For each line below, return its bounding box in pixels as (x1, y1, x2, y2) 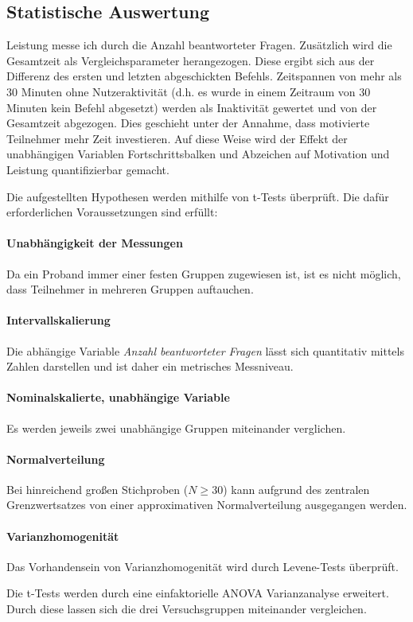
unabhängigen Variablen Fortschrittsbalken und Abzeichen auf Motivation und (6, 146, 390, 162)
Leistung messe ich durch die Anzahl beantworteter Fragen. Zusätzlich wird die (6, 37, 392, 53)
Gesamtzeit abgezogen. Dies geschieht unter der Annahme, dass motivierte (6, 115, 370, 131)
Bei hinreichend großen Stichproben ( (6, 480, 189, 497)
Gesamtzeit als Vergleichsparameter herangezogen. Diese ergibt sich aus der (6, 52, 375, 68)
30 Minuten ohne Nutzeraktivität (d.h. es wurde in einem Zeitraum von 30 (6, 83, 371, 99)
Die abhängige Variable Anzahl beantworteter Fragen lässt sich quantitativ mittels (6, 342, 404, 359)
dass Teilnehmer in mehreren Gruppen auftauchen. (6, 281, 254, 297)
